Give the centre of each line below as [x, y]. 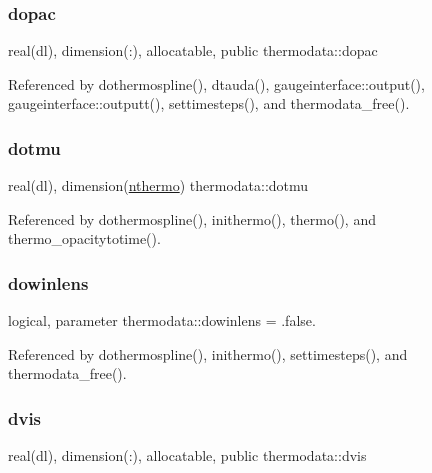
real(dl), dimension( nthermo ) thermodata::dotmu [158, 185]
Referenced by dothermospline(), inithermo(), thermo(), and [192, 218]
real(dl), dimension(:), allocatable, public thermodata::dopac [193, 50]
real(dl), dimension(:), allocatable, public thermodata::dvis [187, 455]
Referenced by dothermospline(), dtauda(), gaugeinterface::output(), [216, 83]
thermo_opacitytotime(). [84, 238]
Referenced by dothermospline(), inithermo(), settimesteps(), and [208, 353]
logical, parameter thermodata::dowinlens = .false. [162, 320]
